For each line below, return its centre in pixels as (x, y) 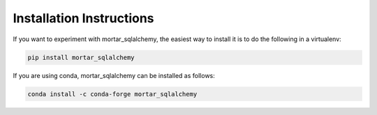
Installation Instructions (83, 18)
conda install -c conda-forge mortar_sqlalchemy (112, 94)
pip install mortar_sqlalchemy (81, 57)
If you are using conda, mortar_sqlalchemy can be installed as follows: (114, 75)
